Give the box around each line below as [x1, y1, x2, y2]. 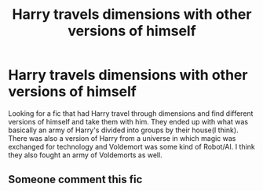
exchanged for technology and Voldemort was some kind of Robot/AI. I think [8, 142, 255, 151]
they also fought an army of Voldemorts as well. [8, 150, 163, 160]
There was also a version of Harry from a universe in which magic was [8, 133, 236, 142]
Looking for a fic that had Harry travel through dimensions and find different [8, 108, 254, 118]
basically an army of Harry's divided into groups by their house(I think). [8, 125, 239, 135]
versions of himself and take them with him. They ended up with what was [8, 117, 249, 126]
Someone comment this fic [8, 173, 143, 186]
